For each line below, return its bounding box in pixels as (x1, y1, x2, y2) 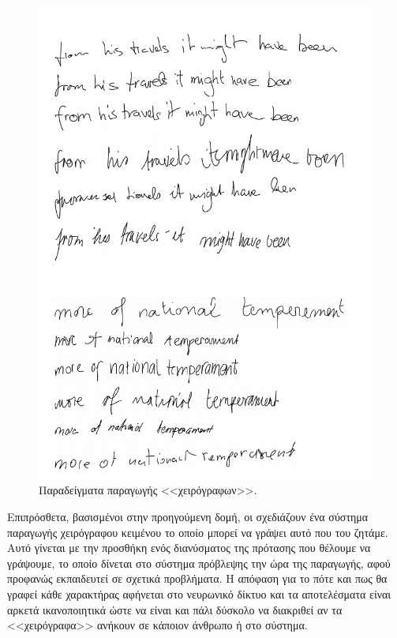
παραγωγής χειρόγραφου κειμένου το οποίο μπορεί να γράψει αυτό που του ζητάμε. (7, 524, 388, 540)
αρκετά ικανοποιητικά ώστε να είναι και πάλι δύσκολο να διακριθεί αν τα (7, 601, 343, 617)
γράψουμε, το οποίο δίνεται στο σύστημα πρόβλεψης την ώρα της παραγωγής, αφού (7, 554, 391, 571)
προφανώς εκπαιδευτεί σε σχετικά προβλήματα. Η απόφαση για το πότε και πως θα (7, 570, 388, 587)
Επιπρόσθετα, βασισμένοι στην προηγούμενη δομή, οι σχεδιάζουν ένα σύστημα (7, 509, 369, 525)
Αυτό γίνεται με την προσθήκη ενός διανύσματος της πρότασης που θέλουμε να (7, 539, 371, 556)
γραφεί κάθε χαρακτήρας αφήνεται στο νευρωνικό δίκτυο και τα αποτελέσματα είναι (7, 586, 391, 602)
